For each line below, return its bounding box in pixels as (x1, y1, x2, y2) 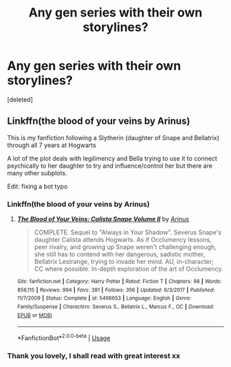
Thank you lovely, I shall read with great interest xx (7, 351, 181, 360)
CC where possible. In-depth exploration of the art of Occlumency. (34, 265, 223, 273)
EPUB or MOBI (16, 311, 53, 319)
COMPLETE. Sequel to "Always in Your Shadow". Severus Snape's (34, 228, 222, 236)
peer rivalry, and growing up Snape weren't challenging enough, (34, 243, 217, 252)
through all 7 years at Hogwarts (7, 141, 96, 149)
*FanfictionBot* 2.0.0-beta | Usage (16, 333, 111, 342)
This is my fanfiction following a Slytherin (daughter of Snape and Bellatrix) (7, 133, 220, 142)
